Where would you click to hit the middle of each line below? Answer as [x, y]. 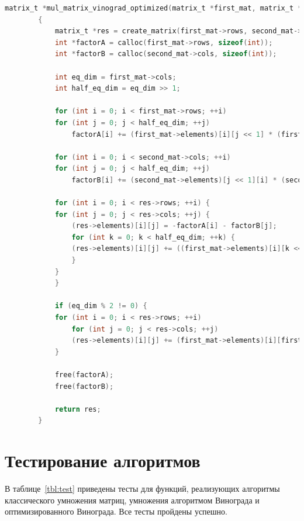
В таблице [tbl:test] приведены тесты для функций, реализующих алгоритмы [142, 489]
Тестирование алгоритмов [103, 460]
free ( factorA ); [84, 375]
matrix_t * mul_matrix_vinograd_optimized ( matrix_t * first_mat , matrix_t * [153, 8]
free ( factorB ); [84, 386]
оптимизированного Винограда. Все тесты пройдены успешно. [116, 511]
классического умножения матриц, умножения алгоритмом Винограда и [132, 500]
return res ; [78, 409]
